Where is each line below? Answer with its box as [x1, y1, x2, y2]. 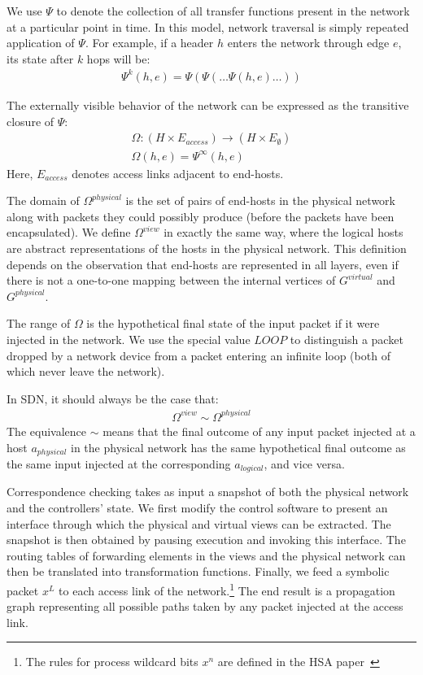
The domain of [7, 192, 80, 209]
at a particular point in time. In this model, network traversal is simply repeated [7, 18, 409, 35]
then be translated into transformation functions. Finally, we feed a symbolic [7, 563, 390, 580]
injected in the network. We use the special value [7, 331, 251, 347]
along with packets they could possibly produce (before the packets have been [7, 207, 395, 224]
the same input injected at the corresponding [7, 455, 231, 472]
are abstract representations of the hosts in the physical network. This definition [7, 240, 407, 257]
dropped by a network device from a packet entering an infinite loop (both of [7, 346, 390, 364]
